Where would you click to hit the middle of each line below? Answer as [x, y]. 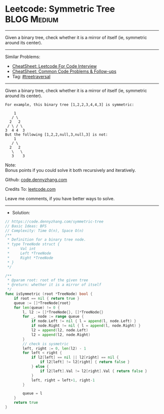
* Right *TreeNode [30, 258]
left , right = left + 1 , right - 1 [63, 380]
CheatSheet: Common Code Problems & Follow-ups [64, 71]
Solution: [21, 212]
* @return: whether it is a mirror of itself [54, 285]
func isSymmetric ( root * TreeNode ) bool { [49, 294]
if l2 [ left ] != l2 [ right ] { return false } [85, 362]
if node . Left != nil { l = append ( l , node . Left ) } [84, 321]
